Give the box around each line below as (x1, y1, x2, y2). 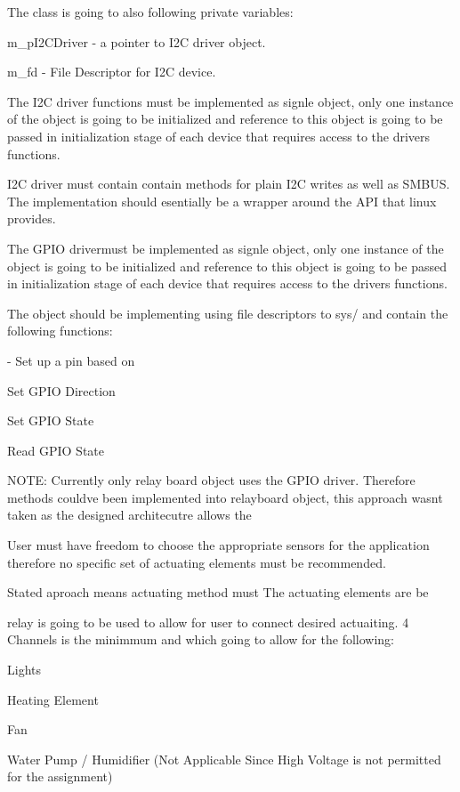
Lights (7, 660, 41, 679)
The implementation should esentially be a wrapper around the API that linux (7, 191, 437, 210)
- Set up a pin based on (7, 351, 135, 369)
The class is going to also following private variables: (7, 3, 294, 20)
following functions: (7, 321, 113, 340)
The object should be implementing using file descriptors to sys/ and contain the (7, 303, 448, 322)
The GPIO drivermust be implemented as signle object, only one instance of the (7, 238, 444, 257)
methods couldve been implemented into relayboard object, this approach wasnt (7, 488, 443, 506)
